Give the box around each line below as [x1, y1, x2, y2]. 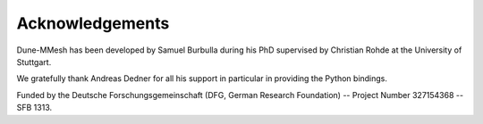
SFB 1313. [16, 103, 53, 113]
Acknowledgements [16, 13, 170, 33]
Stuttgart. [16, 56, 52, 67]
